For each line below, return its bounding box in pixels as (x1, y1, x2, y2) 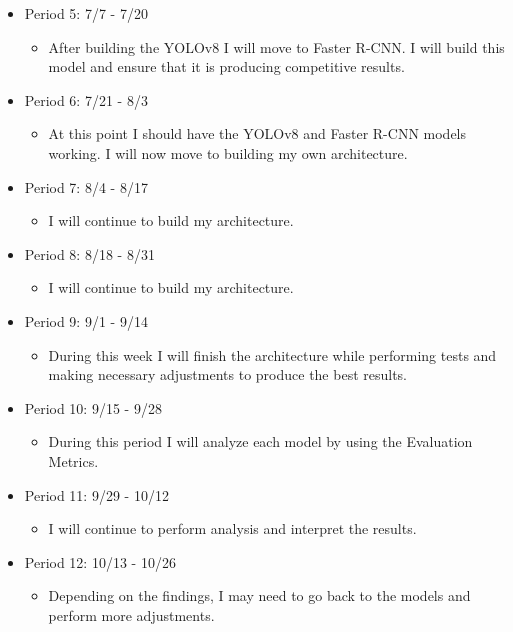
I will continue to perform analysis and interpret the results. (48, 518, 417, 539)
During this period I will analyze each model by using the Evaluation (48, 431, 473, 452)
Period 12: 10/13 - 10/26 (24, 551, 176, 572)
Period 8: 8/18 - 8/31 (24, 243, 155, 264)
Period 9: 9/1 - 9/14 (24, 310, 148, 331)
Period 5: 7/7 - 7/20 (24, 3, 148, 23)
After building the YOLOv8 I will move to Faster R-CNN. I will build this (48, 36, 505, 57)
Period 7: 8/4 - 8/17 (24, 176, 148, 197)
